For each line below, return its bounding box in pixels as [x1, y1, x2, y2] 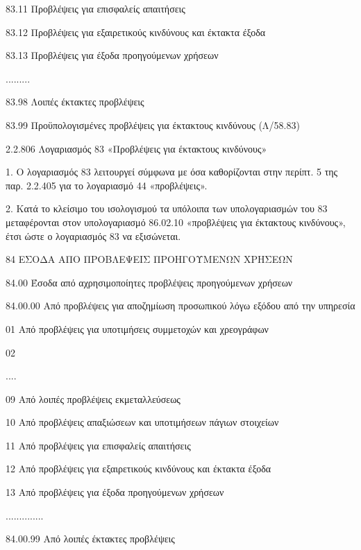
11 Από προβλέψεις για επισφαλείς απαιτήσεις [6, 438, 191, 452]
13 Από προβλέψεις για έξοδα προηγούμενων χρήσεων [6, 485, 224, 499]
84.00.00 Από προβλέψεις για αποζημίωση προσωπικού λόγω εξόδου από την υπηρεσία [6, 298, 355, 313]
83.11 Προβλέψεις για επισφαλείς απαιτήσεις [6, 1, 185, 15]
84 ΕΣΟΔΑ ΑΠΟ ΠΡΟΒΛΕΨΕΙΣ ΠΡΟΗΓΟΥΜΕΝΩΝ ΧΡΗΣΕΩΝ [6, 252, 293, 266]
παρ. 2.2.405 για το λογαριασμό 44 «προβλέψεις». [6, 178, 208, 192]
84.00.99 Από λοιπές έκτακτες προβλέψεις [6, 531, 175, 546]
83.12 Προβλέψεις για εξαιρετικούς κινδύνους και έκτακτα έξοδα [6, 24, 266, 39]
